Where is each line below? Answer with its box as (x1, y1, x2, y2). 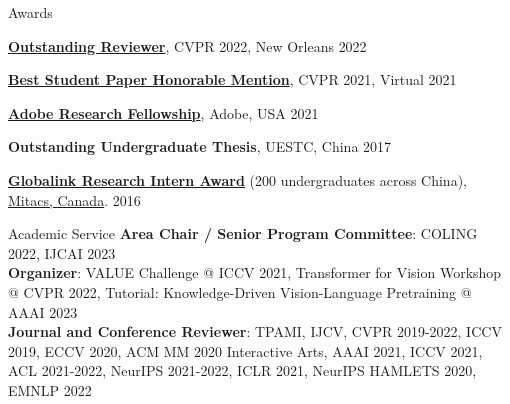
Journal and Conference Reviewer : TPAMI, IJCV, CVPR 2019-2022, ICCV (8, 321, 502, 342)
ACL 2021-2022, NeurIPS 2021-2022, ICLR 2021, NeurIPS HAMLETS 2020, (8, 360, 477, 381)
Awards (8, 2, 53, 22)
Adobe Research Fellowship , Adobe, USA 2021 (8, 102, 319, 123)
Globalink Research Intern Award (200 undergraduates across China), (8, 169, 467, 190)
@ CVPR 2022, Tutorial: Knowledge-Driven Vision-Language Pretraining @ (8, 281, 472, 302)
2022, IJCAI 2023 (8, 242, 116, 263)
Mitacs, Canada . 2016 (8, 189, 141, 210)
